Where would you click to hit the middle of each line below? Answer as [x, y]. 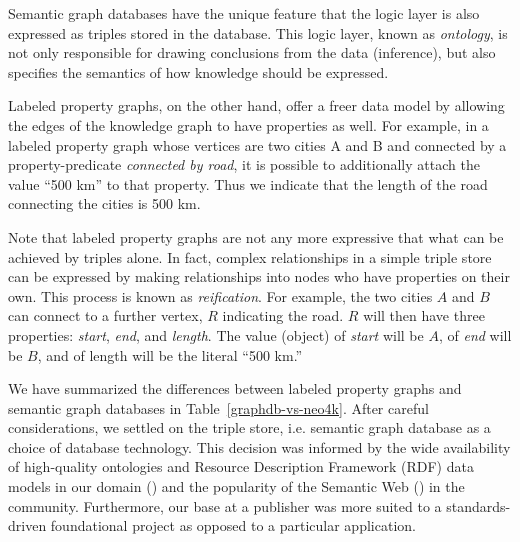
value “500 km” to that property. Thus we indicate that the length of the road [248, 183]
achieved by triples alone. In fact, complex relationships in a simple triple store [250, 256]
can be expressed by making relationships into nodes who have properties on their [259, 276]
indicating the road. [283, 315]
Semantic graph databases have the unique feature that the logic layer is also [244, 13]
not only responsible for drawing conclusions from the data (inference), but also [252, 52]
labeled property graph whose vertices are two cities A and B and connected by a [257, 144]
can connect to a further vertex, [105, 315]
